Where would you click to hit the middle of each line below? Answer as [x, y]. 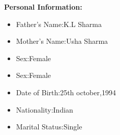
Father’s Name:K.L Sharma [59, 24]
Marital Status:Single [49, 127]
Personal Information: [43, 7]
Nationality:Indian [44, 109]
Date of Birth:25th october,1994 [66, 92]
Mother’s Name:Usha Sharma [62, 41]
